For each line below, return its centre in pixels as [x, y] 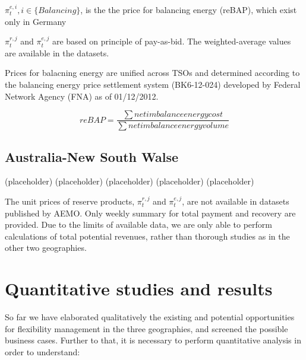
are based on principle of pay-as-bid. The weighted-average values [171, 41]
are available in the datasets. [57, 52]
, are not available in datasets [236, 201]
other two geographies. [46, 248]
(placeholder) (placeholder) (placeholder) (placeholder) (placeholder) [130, 181]
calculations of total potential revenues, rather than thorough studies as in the [147, 236]
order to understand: [42, 351]
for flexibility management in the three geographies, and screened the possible [146, 328]
